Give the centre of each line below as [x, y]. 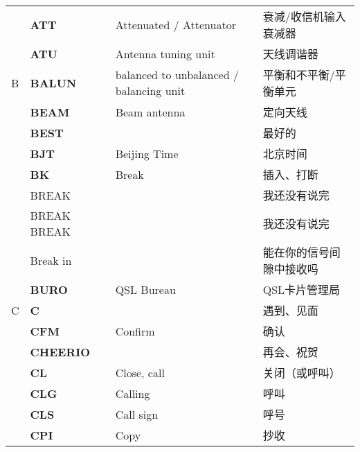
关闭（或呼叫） [301, 373]
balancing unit [150, 90]
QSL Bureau [145, 289]
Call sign [137, 414]
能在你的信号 [296, 252]
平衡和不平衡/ [299, 75]
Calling [133, 393]
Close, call [140, 372]
